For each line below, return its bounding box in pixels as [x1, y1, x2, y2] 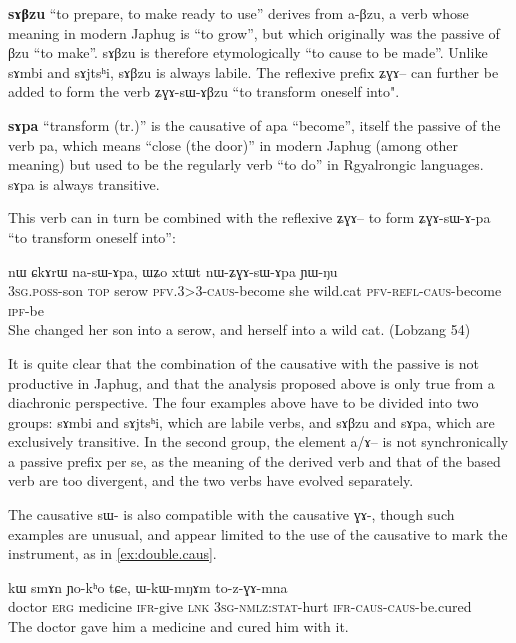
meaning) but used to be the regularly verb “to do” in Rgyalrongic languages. [8, 154, 484, 175]
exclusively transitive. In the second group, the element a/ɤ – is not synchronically [8, 431, 509, 452]
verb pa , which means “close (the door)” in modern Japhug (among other [8, 134, 459, 155]
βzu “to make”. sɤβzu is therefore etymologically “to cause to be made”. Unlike [8, 42, 488, 63]
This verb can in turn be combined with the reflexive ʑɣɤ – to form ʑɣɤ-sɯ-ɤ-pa [8, 207, 491, 228]
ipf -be [8, 299, 45, 320]
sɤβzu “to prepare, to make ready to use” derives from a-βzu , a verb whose [8, 3, 469, 23]
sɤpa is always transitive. [8, 173, 160, 194]
